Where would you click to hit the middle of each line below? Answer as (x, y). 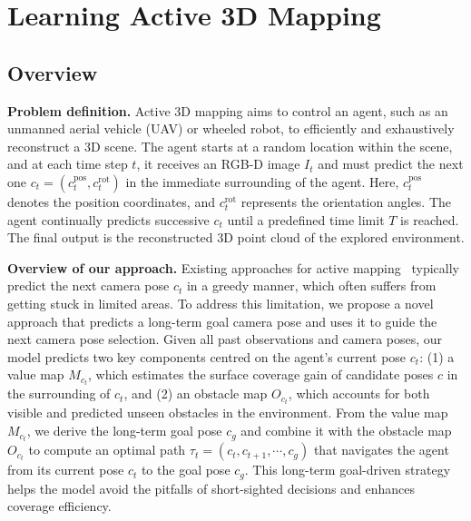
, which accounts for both (359, 393)
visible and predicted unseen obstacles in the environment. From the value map (228, 413)
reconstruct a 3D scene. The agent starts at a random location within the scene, (230, 146)
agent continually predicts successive (108, 219)
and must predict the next (391, 164)
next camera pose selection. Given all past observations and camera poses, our (225, 339)
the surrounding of (59, 393)
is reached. (430, 219)
